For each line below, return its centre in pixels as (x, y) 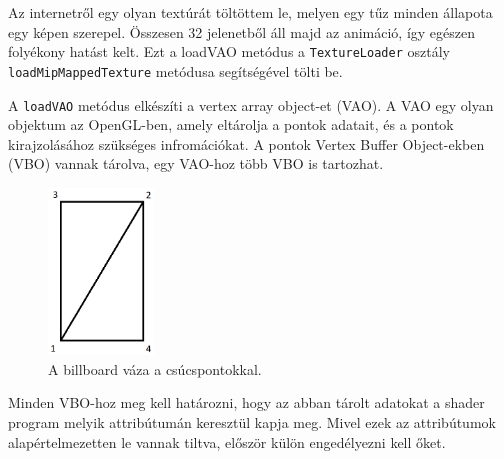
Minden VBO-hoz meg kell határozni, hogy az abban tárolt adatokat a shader (246, 402)
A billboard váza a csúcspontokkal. (155, 368)
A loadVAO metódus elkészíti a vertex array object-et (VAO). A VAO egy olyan (251, 104)
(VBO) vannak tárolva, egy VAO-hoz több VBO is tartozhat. (196, 163)
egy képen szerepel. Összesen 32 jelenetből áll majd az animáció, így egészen (242, 31)
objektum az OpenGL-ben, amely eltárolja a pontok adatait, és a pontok (231, 124)
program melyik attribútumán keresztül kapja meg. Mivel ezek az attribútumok (252, 421)
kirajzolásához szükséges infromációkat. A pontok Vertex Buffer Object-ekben (246, 143)
